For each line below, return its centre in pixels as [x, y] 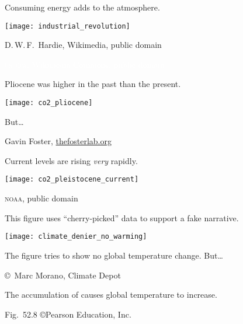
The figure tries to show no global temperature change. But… [114, 255]
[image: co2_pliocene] [49, 103]
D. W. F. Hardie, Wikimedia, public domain [83, 45]
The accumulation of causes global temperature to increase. [111, 295]
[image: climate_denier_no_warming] [76, 237]
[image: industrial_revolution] [67, 26]
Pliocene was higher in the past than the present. [93, 84]
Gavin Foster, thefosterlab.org [58, 141]
